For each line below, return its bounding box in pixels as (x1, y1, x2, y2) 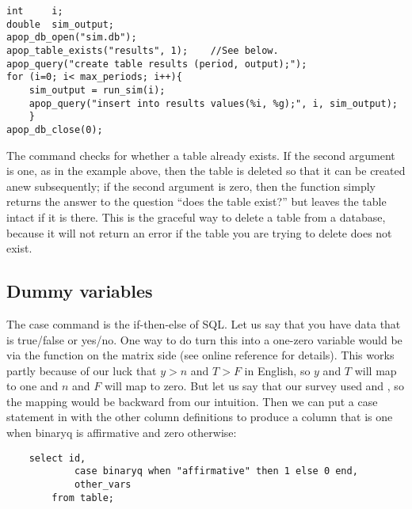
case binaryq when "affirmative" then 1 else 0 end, (74, 465, 358, 477)
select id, (29, 452, 86, 464)
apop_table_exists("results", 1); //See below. (6, 44, 279, 56)
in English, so (244, 362, 311, 378)
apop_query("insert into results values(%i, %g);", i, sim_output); (29, 97, 398, 109)
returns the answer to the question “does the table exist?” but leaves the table (6, 193, 387, 210)
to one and (6, 378, 59, 394)
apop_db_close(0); (6, 123, 103, 135)
